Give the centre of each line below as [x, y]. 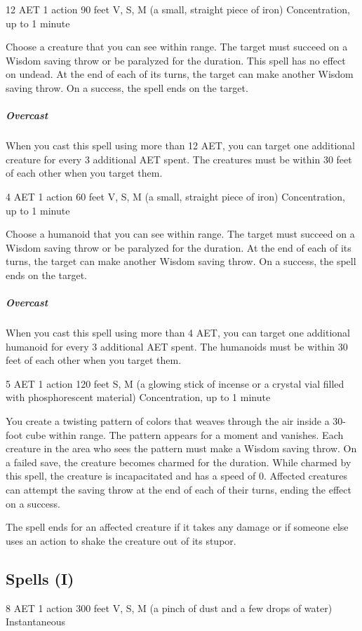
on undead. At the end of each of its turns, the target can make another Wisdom [180, 74]
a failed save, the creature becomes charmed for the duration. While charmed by [179, 462]
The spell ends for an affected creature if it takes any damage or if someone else [177, 527]
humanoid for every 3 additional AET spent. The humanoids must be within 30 [177, 346]
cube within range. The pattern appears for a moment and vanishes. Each [185, 434]
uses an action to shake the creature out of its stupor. [121, 540]
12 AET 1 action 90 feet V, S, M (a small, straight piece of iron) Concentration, [178, 9]
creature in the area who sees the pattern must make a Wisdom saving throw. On [181, 448]
